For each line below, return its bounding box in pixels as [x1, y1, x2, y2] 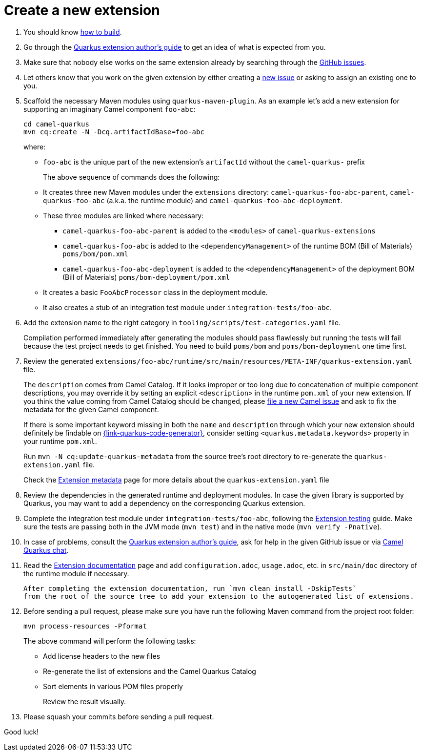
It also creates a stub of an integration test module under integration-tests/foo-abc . [43, 303, 332, 312]
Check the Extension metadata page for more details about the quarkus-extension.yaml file [23, 475, 329, 484]
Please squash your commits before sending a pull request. [23, 712, 214, 721]
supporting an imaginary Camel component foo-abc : [23, 105, 196, 113]
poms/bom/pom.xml [62, 250, 128, 258]
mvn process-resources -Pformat [23, 622, 147, 630]
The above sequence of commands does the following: [43, 172, 220, 181]
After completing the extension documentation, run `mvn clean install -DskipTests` [23, 584, 357, 592]
